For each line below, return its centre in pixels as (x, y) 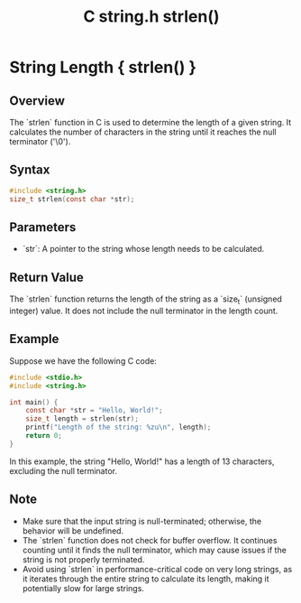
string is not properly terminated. (83, 559)
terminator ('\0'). (40, 141)
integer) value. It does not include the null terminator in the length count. (144, 311)
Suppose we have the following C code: (83, 361)
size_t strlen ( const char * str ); (72, 199)
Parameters (43, 227)
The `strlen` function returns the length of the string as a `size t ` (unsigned (146, 300)
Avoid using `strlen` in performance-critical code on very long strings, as (157, 569)
